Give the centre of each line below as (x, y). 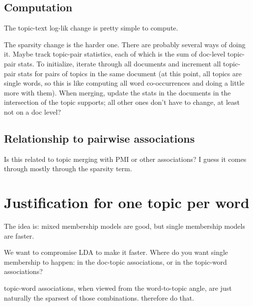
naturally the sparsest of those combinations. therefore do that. (99, 297)
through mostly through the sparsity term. (68, 168)
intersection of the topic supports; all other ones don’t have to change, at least (122, 102)
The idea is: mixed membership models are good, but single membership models (125, 226)
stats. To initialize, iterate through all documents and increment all (119, 63)
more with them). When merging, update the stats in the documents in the (117, 92)
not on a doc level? (32, 111)
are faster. (19, 235)
